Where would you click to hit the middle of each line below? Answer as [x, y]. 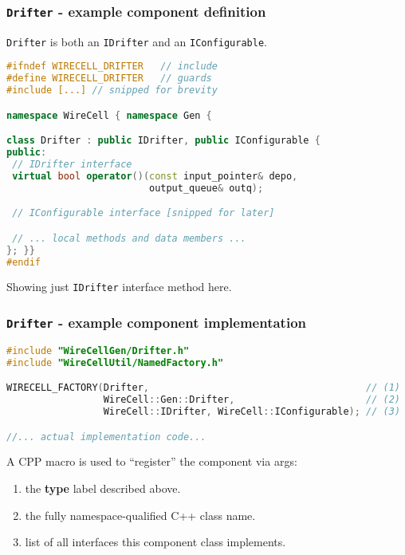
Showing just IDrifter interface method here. [119, 287]
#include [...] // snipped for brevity [112, 91]
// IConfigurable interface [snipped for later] [144, 213]
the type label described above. [103, 488]
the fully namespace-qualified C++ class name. [140, 515]
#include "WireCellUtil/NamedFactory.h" [115, 362]
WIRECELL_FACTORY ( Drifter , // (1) [204, 388]
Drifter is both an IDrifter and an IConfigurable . [137, 41]
